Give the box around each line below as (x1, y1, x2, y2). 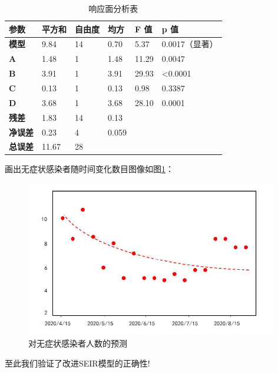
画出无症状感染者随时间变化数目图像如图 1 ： (5, 163, 174, 175)
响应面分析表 (88, 2, 138, 14)
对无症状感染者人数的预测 (28, 337, 127, 349)
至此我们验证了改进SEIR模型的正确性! (5, 357, 150, 369)
